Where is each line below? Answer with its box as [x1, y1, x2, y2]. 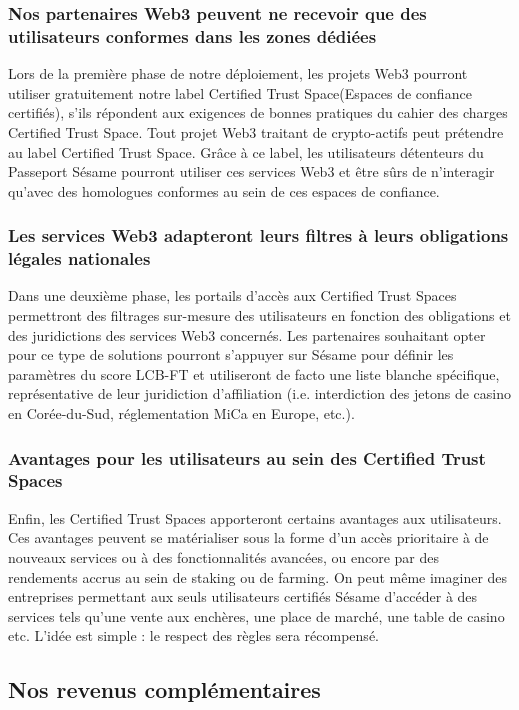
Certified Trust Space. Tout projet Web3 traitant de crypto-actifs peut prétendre [8, 121, 504, 142]
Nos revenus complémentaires [8, 674, 321, 705]
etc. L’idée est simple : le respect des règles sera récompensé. [8, 625, 379, 646]
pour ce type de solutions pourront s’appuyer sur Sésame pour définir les [8, 344, 454, 365]
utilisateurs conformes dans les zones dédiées [8, 23, 377, 48]
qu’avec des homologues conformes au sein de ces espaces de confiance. [8, 180, 440, 201]
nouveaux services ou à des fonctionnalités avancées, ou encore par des [8, 546, 440, 567]
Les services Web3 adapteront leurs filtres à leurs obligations [8, 223, 509, 248]
